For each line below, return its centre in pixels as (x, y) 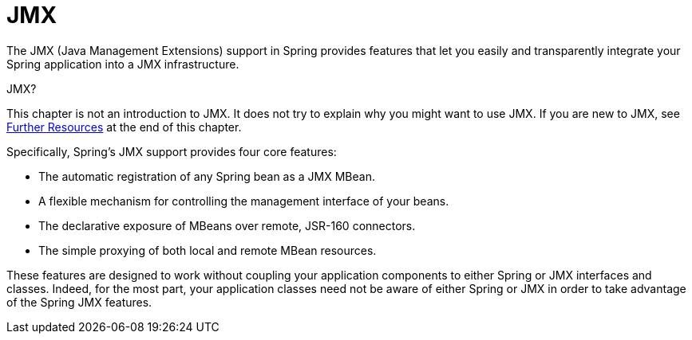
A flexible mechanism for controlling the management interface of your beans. (244, 201)
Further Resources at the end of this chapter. (124, 127)
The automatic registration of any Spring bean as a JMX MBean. (207, 176)
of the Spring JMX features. (79, 302)
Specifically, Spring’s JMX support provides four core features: (172, 151)
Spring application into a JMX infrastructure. (123, 64)
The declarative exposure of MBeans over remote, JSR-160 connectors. (227, 225)
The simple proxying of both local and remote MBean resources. (208, 250)
